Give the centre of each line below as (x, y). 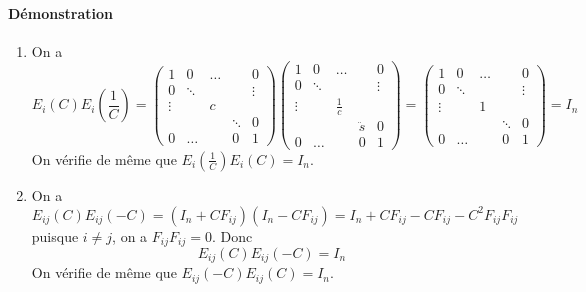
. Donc (232, 235)
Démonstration (60, 12)
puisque (55, 235)
